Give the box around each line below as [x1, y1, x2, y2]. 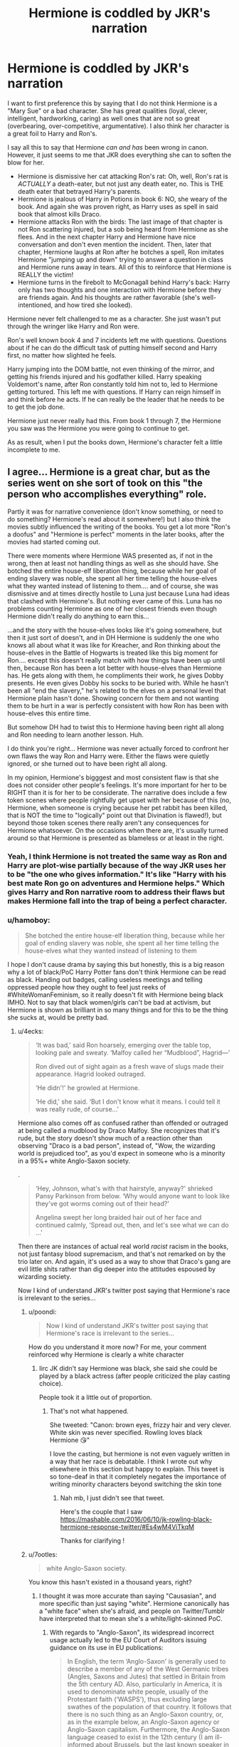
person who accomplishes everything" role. [7, 488, 207, 500]
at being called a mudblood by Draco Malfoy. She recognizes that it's [17, 1126, 221, 1134]
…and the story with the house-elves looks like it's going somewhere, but [7, 626, 223, 634]
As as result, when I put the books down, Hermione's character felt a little [7, 437, 223, 446]
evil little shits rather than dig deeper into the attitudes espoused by [17, 1265, 216, 1273]
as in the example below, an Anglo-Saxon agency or [67, 1717, 220, 1726]
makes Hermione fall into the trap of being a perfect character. [7, 896, 228, 906]
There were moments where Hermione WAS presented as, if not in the [7, 551, 213, 560]
